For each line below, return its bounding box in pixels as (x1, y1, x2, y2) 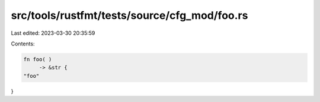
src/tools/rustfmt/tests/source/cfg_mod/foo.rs (11, 9, 248, 22)
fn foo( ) (23, 56, 52, 62)
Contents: (11, 40, 35, 47)
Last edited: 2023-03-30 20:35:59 (11, 29, 95, 37)
